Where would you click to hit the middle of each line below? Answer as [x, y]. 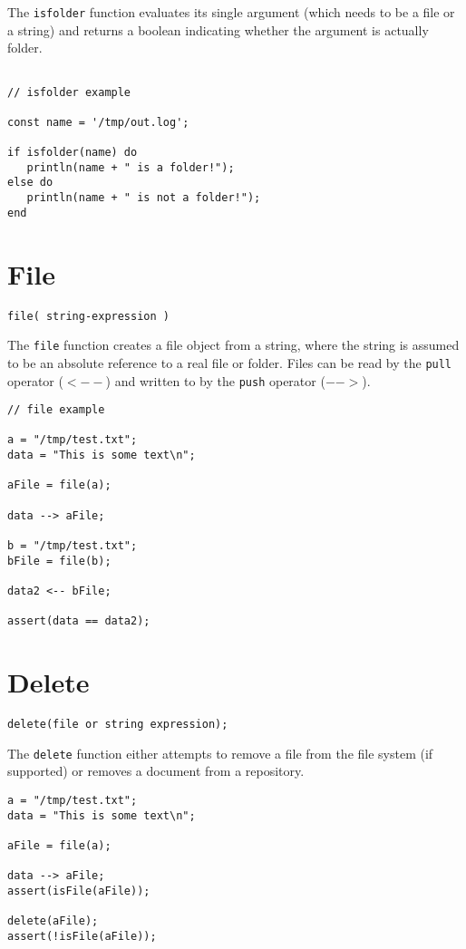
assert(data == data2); [79, 621]
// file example [56, 410]
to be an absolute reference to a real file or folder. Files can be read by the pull [230, 362]
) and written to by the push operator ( [215, 380]
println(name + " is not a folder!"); [144, 198]
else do [30, 183]
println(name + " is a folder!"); [131, 167]
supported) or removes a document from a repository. [156, 771]
